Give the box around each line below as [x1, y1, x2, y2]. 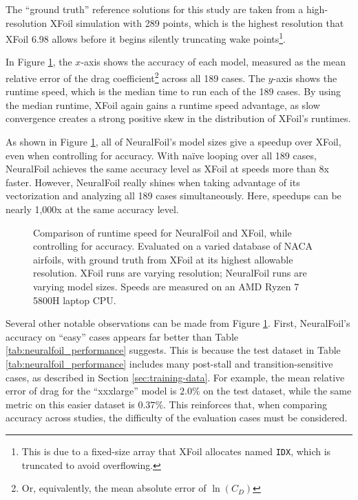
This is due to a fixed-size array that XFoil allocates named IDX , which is [21, 443, 331, 458]
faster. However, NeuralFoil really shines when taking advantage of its [6, 174, 300, 189]
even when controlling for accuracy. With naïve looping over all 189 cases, [6, 148, 317, 162]
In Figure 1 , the [6, 54, 72, 69]
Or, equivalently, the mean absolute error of [21, 481, 207, 495]
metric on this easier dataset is [6, 397, 135, 411]
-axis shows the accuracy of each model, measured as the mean [81, 54, 346, 69]
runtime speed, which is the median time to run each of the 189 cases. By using [6, 84, 341, 99]
